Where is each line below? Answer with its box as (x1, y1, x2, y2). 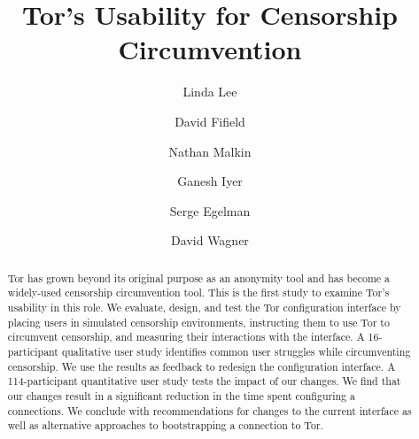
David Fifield (175, 112, 245, 130)
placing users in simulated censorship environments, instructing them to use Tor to (7, 314, 390, 329)
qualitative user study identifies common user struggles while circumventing (61, 343, 411, 358)
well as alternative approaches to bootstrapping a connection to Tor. (7, 418, 323, 433)
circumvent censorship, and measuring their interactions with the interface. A (7, 329, 365, 344)
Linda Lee (182, 82, 237, 101)
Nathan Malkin (168, 142, 252, 160)
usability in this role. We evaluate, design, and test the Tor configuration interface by (7, 299, 401, 314)
